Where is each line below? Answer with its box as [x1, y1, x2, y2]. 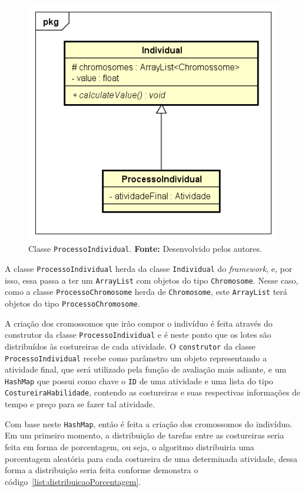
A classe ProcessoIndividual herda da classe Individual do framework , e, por [5, 262, 293, 275]
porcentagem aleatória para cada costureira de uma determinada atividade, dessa [5, 452, 298, 464]
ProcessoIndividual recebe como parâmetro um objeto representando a [5, 351, 267, 364]
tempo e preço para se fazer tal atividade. [5, 398, 155, 410]
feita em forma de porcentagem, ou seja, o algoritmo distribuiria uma [5, 440, 254, 453]
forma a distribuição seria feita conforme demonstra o [5, 464, 198, 476]
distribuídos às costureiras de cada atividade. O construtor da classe [5, 340, 256, 352]
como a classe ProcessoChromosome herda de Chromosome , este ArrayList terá [5, 285, 287, 298]
